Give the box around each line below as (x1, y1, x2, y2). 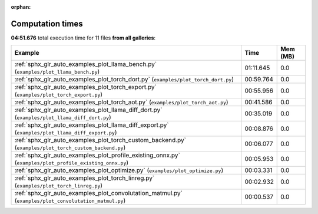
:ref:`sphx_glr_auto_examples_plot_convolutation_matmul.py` (14, 189, 183, 197)
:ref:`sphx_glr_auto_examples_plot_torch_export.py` (14, 83, 157, 91)
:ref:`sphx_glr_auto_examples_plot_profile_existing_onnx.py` (14, 151, 181, 159)
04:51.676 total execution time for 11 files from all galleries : (11, 34, 156, 41)
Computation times (11, 18, 83, 29)
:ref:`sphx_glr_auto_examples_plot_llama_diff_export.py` (14, 121, 169, 129)
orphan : (11, 4, 31, 10)
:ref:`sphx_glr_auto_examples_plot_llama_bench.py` (14, 60, 157, 68)
